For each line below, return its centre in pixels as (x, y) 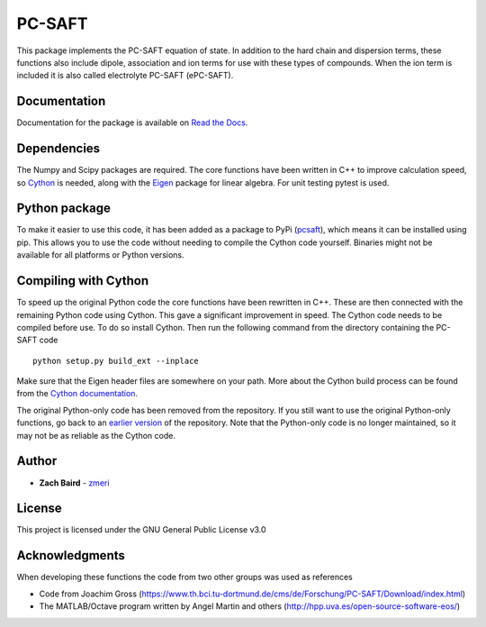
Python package (64, 209)
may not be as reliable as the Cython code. (96, 435)
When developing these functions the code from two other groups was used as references (184, 577)
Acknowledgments (71, 555)
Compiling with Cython (82, 281)
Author (37, 461)
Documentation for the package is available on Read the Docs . (132, 123)
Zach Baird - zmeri (74, 483)
